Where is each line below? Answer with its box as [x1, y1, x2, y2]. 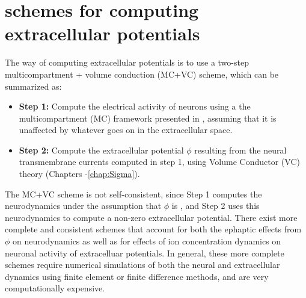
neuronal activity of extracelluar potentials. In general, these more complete [5, 246, 284, 259]
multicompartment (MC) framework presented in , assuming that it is [19, 111, 277, 124]
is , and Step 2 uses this [171, 199, 260, 212]
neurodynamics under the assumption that [5, 199, 162, 212]
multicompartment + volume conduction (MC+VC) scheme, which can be [5, 67, 279, 80]
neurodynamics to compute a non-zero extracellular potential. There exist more [5, 211, 298, 223]
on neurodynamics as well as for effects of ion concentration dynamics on [13, 235, 281, 247]
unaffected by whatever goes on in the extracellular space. [19, 123, 233, 136]
